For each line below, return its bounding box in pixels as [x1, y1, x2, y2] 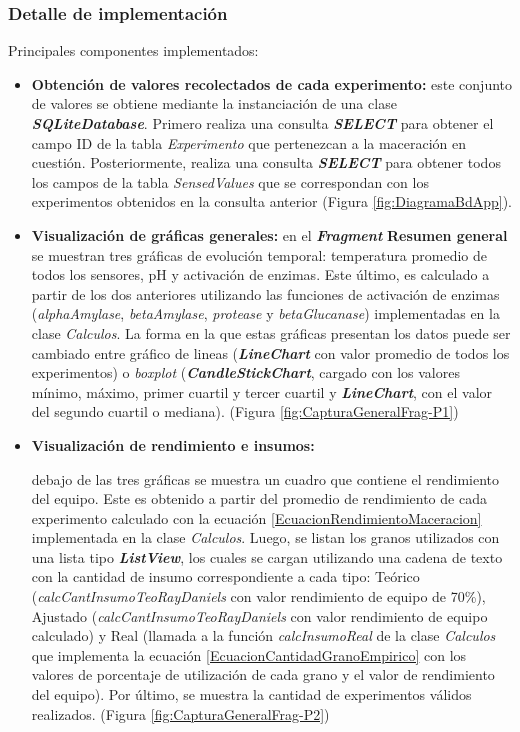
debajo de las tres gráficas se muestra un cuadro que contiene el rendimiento [31, 468, 500, 489]
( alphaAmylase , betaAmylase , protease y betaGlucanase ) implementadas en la [31, 303, 500, 324]
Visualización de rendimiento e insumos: [31, 434, 315, 455]
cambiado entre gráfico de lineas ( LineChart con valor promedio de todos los [31, 342, 510, 363]
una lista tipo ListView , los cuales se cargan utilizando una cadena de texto [31, 546, 503, 567]
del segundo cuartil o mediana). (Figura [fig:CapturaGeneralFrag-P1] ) [31, 401, 459, 422]
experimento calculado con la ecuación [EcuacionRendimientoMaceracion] [31, 507, 482, 528]
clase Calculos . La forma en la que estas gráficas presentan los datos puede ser [31, 322, 511, 343]
